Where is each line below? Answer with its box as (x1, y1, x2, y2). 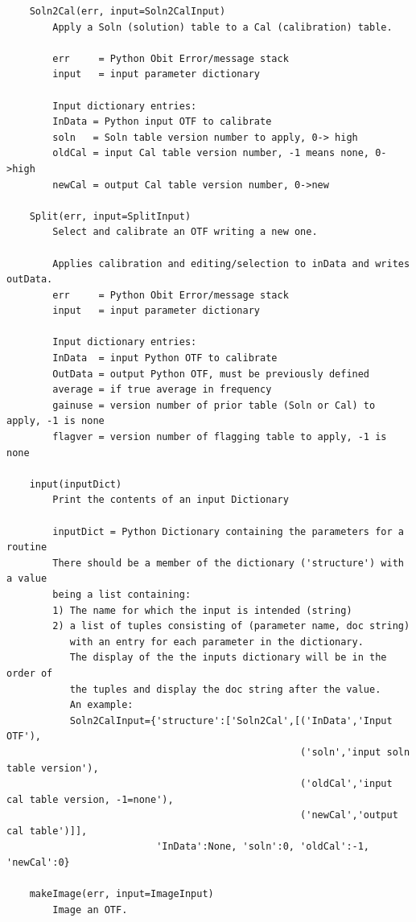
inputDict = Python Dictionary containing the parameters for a (52, 525, 404, 537)
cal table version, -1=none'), (6, 793, 174, 805)
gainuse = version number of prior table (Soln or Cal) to (52, 399, 376, 411)
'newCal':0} (6, 857, 70, 869)
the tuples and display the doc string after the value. (69, 683, 381, 695)
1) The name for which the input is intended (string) (52, 604, 352, 616)
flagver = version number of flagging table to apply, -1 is (52, 431, 387, 443)
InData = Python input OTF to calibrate (52, 116, 272, 128)
